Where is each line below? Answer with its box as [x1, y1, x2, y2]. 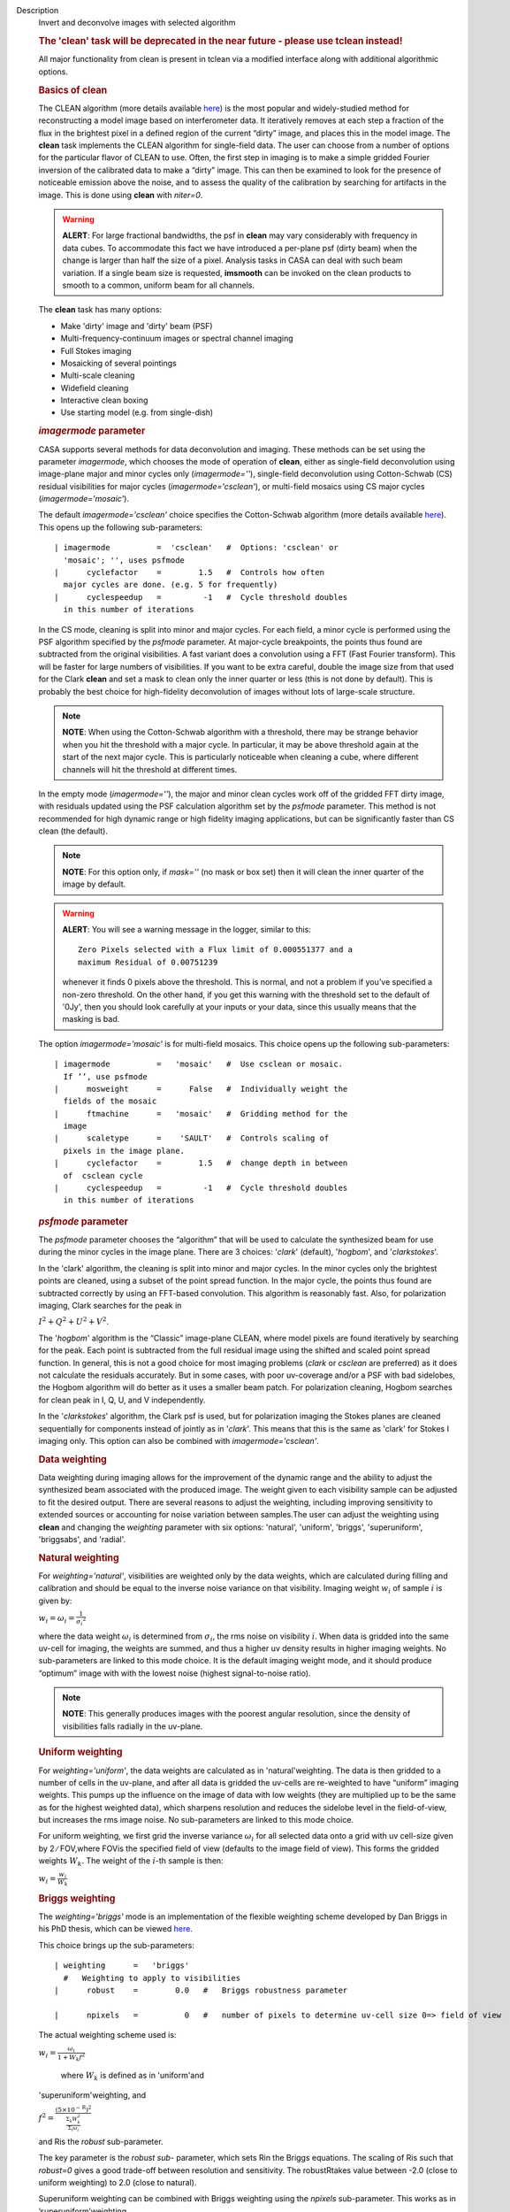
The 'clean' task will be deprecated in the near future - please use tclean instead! [38, 35, 403, 48]
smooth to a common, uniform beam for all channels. [62, 280, 255, 290]
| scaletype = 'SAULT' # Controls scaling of [54, 1133, 330, 1143]
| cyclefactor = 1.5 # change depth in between [54, 1158, 348, 1168]
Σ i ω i [67, 2124, 80, 2133]
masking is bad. [62, 1014, 120, 1025]
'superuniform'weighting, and [38, 2090, 147, 2101]
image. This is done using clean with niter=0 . [38, 189, 203, 200]
